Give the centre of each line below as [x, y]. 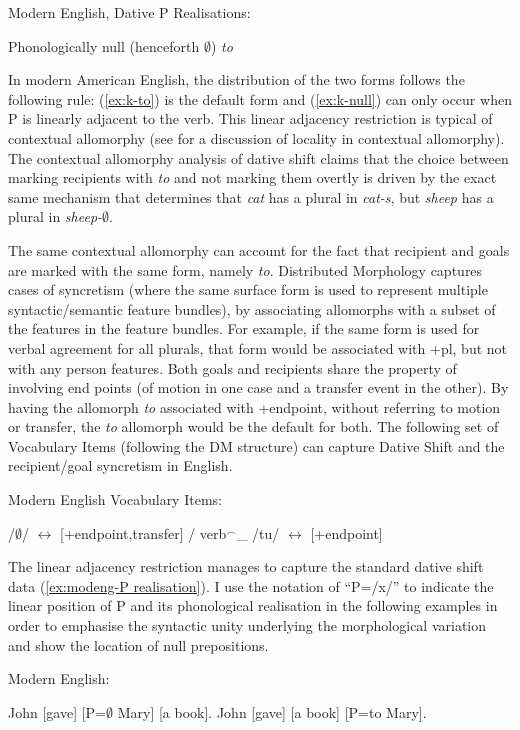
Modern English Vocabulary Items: [115, 499]
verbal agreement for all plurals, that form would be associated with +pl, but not [258, 347]
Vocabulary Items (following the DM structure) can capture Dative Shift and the [256, 445]
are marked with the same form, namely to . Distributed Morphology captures [245, 269]
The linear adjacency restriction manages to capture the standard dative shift [246, 566]
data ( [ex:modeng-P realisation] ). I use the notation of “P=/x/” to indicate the [251, 585]
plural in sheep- [55, 216]
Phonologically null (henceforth [104, 45]
